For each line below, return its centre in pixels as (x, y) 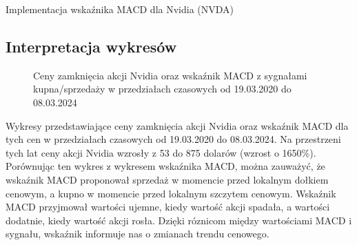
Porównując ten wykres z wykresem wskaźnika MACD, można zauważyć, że (165, 166)
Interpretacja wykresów (91, 46)
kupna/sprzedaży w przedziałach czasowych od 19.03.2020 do (162, 89)
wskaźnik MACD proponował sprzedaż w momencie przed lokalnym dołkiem (167, 179)
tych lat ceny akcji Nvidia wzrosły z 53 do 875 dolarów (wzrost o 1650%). (161, 152)
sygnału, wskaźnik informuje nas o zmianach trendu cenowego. (137, 234)
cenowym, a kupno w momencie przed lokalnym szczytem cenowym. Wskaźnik (171, 193)
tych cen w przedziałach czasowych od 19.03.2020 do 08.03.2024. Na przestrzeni (173, 139)
